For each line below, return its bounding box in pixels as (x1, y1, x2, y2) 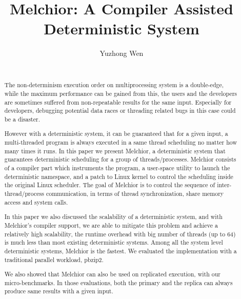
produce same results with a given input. (4, 287, 113, 295)
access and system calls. (4, 197, 68, 206)
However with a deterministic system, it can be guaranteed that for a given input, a (4, 129, 228, 138)
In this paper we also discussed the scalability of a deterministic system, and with (4, 212, 223, 221)
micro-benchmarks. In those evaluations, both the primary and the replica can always (4, 278, 233, 287)
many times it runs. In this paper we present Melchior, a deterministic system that (4, 146, 226, 155)
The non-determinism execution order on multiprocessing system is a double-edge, (4, 81, 224, 89)
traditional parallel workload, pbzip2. (4, 255, 104, 264)
